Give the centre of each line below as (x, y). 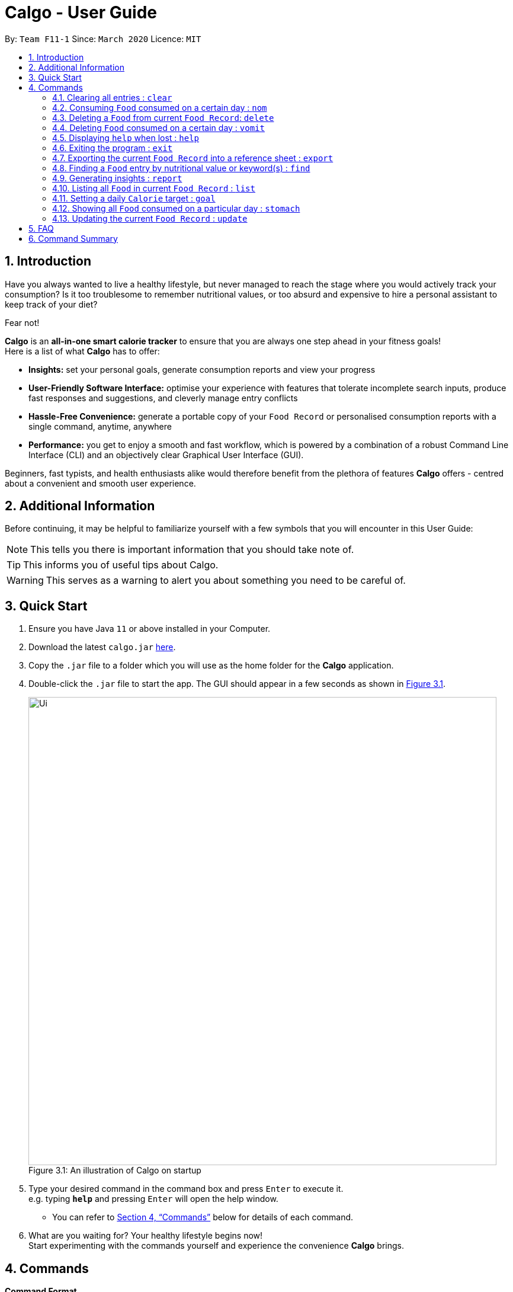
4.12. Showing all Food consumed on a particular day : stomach (176, 208)
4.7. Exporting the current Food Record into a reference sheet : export (193, 158)
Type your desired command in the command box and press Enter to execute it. (186, 1189)
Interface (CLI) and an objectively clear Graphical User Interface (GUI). (166, 455)
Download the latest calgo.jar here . (102, 647)
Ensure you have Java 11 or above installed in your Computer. (150, 629)
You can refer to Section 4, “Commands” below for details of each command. (203, 1217)
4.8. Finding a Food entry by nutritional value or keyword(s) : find (181, 168)
